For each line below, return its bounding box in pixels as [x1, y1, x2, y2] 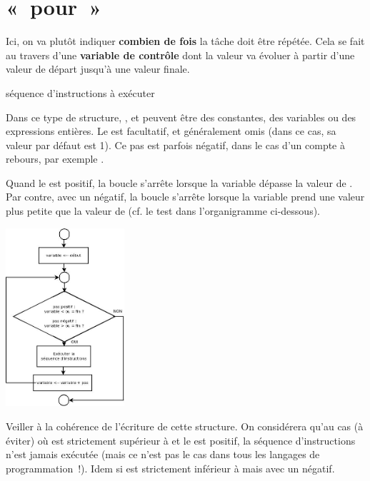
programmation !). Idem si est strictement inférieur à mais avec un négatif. [6, 460, 335, 475]
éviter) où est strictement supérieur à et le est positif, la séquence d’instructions [6, 432, 356, 447]
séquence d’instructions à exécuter [6, 85, 155, 100]
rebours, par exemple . [6, 151, 104, 166]
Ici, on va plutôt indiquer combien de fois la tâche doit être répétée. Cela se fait [6, 34, 365, 49]
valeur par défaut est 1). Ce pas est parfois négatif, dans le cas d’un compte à [6, 137, 345, 152]
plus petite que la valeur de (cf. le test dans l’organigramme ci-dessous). [6, 203, 320, 218]
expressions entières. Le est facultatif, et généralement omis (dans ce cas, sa [6, 123, 336, 138]
